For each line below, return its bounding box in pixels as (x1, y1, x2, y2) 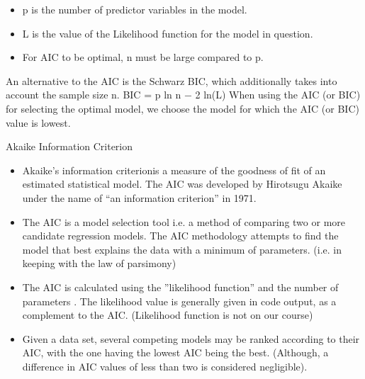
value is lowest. (6, 115, 71, 130)
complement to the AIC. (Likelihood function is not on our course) (22, 307, 313, 322)
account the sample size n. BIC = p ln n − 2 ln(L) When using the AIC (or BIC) (6, 87, 361, 102)
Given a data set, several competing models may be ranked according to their (22, 331, 360, 346)
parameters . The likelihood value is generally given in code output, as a (22, 293, 337, 308)
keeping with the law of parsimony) (22, 256, 176, 271)
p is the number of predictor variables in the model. (22, 2, 247, 16)
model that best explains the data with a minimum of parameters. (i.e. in (22, 242, 342, 256)
